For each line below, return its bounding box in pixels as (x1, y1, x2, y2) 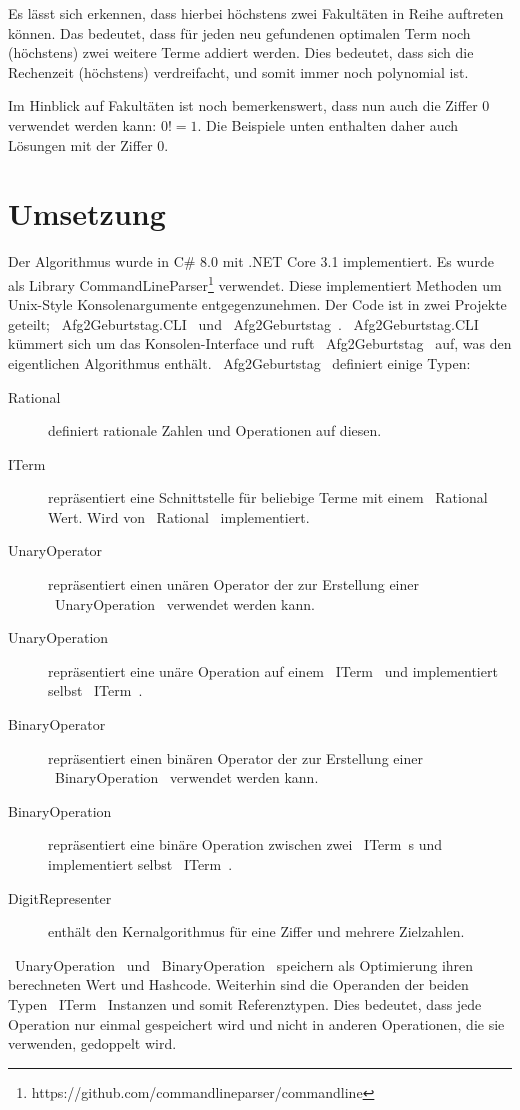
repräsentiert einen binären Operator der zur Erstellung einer (48, 747, 423, 768)
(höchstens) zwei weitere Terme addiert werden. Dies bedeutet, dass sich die (8, 42, 474, 63)
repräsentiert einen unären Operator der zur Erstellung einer (48, 574, 419, 595)
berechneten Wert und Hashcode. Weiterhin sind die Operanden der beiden (8, 974, 469, 995)
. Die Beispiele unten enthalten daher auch (197, 114, 459, 135)
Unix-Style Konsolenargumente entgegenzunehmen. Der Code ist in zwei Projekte (8, 294, 507, 315)
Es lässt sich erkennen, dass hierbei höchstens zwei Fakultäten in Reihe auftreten (8, 3, 504, 23)
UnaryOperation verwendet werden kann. (54, 593, 315, 614)
